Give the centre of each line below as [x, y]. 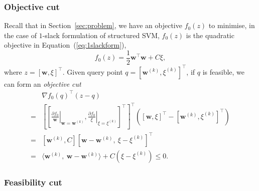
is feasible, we [224, 71]
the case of [21, 35]
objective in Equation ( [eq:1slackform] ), [65, 45]
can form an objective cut [43, 83]
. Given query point [93, 71]
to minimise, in [232, 25]
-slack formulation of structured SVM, [101, 35]
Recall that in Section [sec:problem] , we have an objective [93, 25]
